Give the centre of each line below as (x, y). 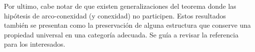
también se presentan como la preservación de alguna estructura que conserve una (127, 25)
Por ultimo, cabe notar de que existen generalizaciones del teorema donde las (120, 6)
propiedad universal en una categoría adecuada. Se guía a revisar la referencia (121, 34)
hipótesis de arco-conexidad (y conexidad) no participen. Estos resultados (115, 15)
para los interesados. (35, 44)
